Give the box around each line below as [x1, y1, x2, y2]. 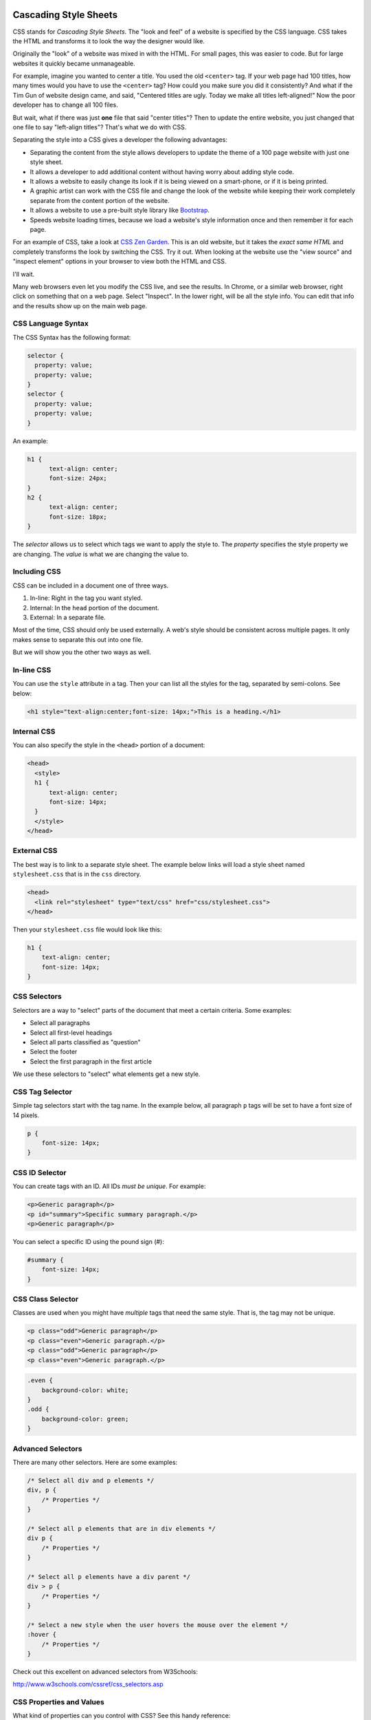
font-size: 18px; [49, 513, 108, 521]
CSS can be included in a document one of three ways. [12, 581, 169, 590]
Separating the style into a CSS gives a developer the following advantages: [12, 136, 228, 144]
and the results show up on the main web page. [12, 301, 148, 310]
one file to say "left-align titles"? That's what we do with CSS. [12, 123, 187, 131]
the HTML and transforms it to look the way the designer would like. [12, 36, 205, 45]
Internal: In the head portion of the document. [30, 603, 159, 612]
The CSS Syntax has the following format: [12, 333, 131, 341]
